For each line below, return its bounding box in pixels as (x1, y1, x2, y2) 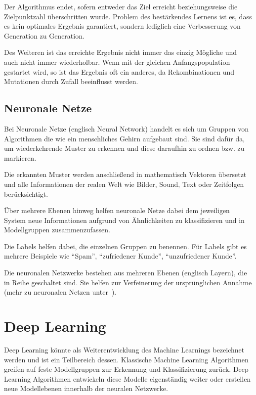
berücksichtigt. (4, 188, 48, 199)
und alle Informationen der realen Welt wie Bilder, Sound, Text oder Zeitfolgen (4, 178, 244, 189)
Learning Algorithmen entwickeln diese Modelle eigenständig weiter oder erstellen (4, 373, 251, 384)
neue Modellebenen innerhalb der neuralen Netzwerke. (4, 383, 168, 394)
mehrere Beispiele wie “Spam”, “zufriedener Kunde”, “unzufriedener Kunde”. (4, 251, 237, 261)
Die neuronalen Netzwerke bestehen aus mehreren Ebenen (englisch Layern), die (4, 267, 247, 278)
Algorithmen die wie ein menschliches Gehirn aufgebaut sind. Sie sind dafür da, (4, 133, 245, 143)
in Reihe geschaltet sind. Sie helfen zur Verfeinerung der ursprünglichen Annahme (4, 277, 252, 287)
